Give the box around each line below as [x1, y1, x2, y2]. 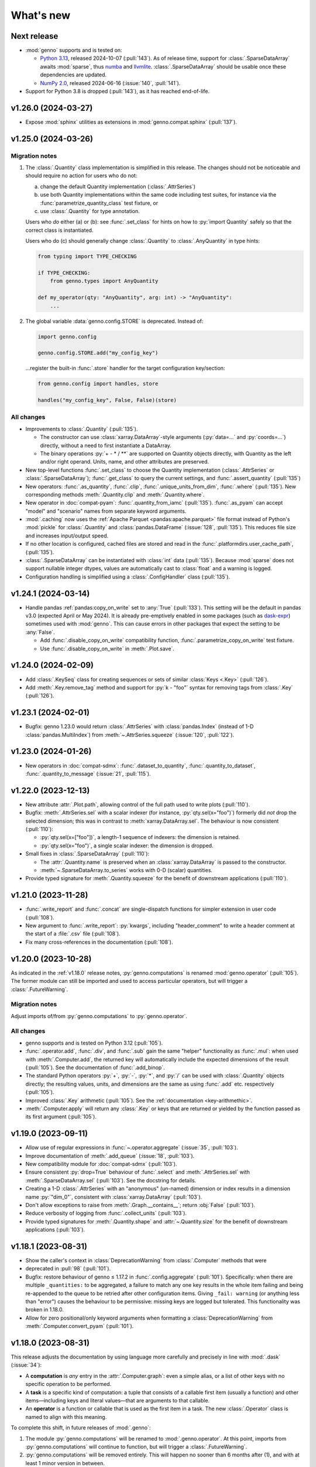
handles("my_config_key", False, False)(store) [37, 397, 177, 404]
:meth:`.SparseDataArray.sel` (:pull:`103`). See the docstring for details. [25, 1177, 197, 1184]
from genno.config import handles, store [37, 380, 159, 387]
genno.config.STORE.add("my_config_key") [37, 350, 159, 356]
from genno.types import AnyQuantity [50, 278, 159, 285]
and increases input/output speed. [25, 532, 109, 539]
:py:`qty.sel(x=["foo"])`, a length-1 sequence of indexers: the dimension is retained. [40, 834, 240, 841]
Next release [11, 31, 59, 41]
